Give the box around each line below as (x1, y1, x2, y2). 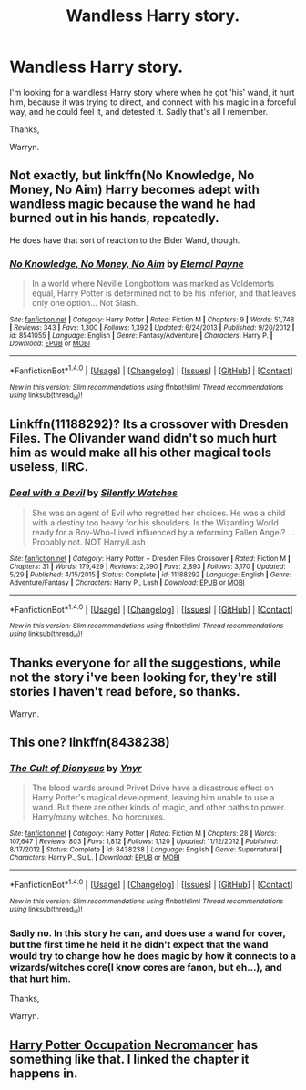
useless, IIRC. (9, 459, 89, 474)
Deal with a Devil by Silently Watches (9, 486, 178, 499)
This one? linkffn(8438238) (9, 734, 170, 749)
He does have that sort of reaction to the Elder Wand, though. (9, 234, 240, 246)
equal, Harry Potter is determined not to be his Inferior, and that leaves (31, 288, 297, 299)
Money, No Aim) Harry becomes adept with (9, 182, 260, 198)
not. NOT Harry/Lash (67, 536, 146, 547)
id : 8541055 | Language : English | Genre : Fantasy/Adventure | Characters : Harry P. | (9, 331, 273, 341)
